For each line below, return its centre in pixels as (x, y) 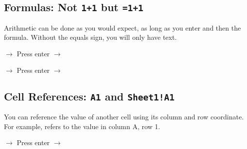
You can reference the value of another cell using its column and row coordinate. (124, 116)
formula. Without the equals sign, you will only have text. (90, 37)
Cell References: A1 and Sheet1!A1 (89, 96)
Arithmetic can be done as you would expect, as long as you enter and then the (123, 27)
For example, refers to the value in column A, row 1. (82, 126)
